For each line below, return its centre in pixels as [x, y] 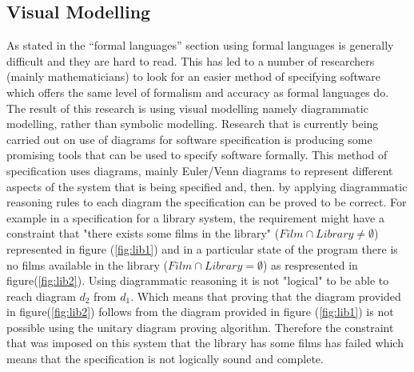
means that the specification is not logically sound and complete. [165, 359]
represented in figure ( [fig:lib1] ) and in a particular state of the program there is [202, 248]
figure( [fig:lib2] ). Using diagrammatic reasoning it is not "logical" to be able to [198, 280]
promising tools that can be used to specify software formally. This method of [197, 155]
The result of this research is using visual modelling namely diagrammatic [187, 108]
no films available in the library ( [88, 264]
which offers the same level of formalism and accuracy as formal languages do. [198, 92]
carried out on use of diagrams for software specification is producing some [189, 139]
